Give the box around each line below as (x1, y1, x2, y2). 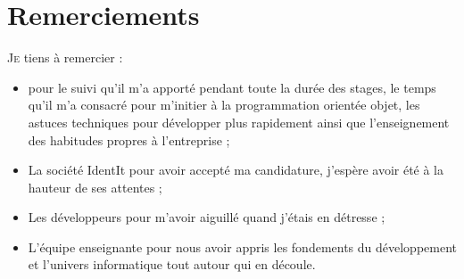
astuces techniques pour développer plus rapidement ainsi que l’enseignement (28, 112, 450, 131)
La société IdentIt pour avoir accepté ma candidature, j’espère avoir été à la (28, 160, 444, 179)
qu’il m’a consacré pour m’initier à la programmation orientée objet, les (28, 95, 420, 114)
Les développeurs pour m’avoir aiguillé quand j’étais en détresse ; (28, 208, 385, 226)
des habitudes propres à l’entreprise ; (28, 130, 230, 149)
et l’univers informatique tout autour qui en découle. (28, 255, 316, 274)
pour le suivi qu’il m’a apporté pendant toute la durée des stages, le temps (28, 78, 436, 96)
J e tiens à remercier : (7, 48, 123, 67)
